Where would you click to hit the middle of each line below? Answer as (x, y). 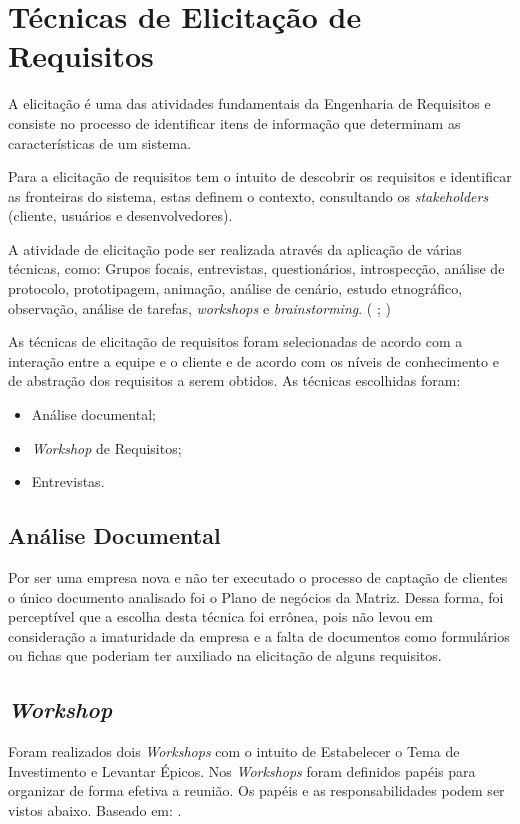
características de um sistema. (100, 142)
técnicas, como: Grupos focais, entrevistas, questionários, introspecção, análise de (256, 268)
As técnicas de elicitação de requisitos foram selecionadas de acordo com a (235, 341)
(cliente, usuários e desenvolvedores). (120, 215)
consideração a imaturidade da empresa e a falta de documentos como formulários (259, 635)
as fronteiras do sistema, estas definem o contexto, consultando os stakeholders (248, 195)
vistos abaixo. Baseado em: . (95, 809)
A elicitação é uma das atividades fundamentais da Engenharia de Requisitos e (249, 103)
